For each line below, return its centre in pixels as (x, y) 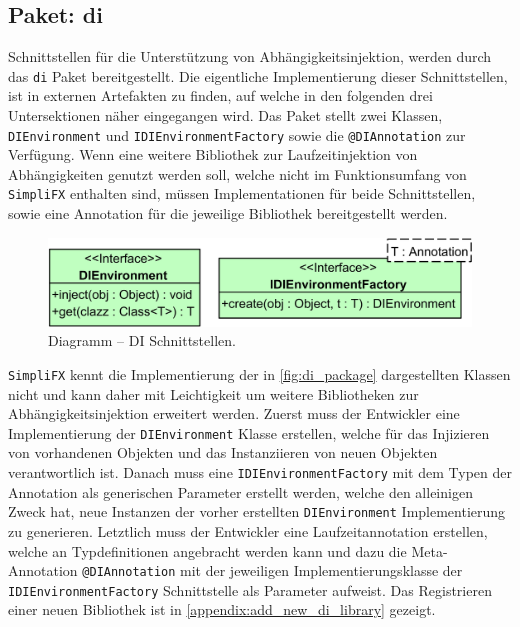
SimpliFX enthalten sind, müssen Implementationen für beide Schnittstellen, (242, 193)
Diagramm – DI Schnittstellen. (142, 340)
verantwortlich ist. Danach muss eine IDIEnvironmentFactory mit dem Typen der (260, 472)
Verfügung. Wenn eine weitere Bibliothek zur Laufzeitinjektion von (213, 154)
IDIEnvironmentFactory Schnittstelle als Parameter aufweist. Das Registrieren (250, 589)
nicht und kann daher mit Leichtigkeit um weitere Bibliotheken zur (213, 393)
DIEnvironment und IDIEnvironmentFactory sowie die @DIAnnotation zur (237, 134)
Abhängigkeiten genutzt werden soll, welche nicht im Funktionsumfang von (237, 173)
